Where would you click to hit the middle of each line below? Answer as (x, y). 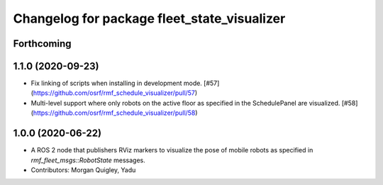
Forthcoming (42, 44)
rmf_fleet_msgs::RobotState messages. (88, 160)
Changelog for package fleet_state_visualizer (149, 18)
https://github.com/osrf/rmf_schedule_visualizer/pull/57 (114, 93)
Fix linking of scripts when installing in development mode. (116, 83)
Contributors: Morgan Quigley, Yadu (83, 169)
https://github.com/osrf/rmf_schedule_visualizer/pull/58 (114, 113)
